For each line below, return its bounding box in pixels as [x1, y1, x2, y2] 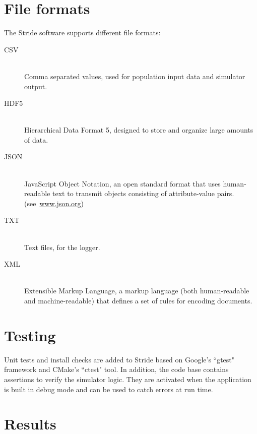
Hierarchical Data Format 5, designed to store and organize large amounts [24, 125, 253, 135]
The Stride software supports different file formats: [4, 27, 161, 38]
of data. [24, 134, 48, 145]
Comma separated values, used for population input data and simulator [24, 71, 245, 81]
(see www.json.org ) [24, 198, 84, 208]
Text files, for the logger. [24, 241, 100, 252]
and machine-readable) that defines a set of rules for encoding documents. [24, 295, 252, 305]
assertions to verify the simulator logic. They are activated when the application [4, 374, 251, 384]
